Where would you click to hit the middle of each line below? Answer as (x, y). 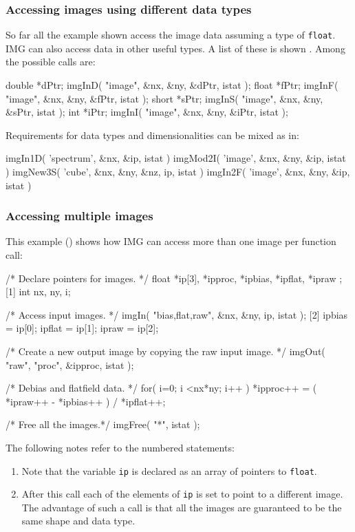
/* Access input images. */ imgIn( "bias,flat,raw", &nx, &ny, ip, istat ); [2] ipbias (177, 314)
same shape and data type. (78, 521)
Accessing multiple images (79, 216)
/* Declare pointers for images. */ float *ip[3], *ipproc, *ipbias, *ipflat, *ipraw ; (174, 278)
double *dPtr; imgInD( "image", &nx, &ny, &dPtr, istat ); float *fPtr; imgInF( (172, 85)
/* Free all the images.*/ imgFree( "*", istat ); (103, 424)
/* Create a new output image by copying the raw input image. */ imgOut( (165, 351)
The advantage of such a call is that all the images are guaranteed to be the (182, 507)
